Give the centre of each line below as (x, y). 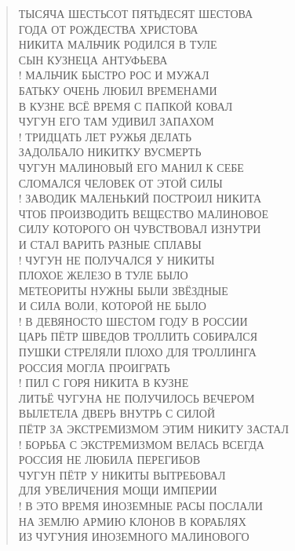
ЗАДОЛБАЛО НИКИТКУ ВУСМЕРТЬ (110, 152)
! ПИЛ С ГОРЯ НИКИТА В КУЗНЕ (104, 383)
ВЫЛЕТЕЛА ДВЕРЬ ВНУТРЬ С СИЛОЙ (117, 413)
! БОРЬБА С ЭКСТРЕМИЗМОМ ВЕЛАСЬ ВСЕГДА (141, 444)
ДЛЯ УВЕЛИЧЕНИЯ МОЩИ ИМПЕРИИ (118, 490)
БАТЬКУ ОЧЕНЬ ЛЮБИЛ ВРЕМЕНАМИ (118, 90)
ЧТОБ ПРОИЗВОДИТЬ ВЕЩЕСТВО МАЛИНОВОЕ (143, 213)
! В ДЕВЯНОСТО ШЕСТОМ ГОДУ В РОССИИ (133, 321)
